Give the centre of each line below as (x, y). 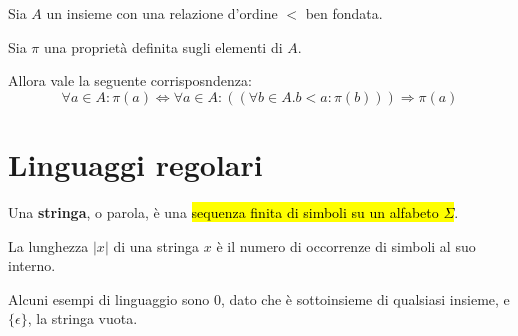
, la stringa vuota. (82, 318)
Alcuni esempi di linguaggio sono (109, 298)
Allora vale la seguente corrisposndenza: (130, 80)
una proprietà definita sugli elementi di (163, 46)
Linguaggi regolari (135, 163)
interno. (32, 265)
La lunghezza (48, 245)
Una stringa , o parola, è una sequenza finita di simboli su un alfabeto (223, 211)
